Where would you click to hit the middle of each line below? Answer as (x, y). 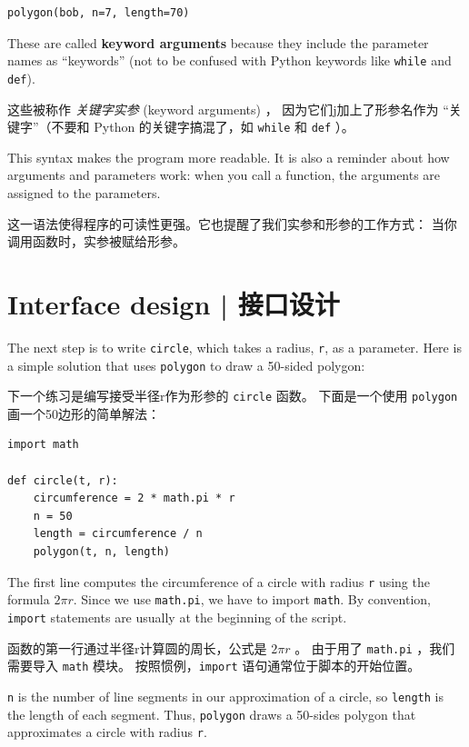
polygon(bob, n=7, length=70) (99, 13)
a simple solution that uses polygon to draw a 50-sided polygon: (186, 365)
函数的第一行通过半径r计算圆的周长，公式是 (137, 647)
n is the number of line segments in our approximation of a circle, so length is (225, 696)
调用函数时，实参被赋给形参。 (96, 241)
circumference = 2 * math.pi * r (134, 498)
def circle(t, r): (63, 480)
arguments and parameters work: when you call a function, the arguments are (224, 175)
